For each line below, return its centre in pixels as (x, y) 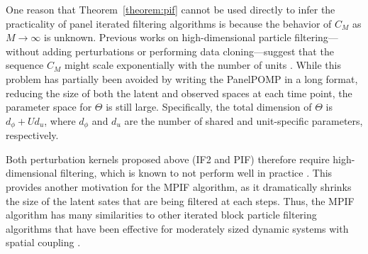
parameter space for (49, 107)
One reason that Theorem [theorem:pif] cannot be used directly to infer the (171, 9)
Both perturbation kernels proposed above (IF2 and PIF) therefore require (168, 159)
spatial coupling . (43, 242)
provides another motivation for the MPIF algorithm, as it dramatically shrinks (179, 186)
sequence (25, 65)
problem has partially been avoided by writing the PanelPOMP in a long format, (182, 78)
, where (60, 120)
